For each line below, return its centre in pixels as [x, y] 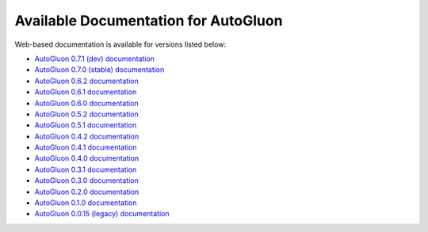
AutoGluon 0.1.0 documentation [86, 203]
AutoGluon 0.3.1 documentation [86, 169]
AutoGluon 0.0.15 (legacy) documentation [102, 214]
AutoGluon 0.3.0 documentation [86, 181]
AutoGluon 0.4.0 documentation [87, 158]
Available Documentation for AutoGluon [149, 21]
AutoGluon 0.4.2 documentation [87, 136]
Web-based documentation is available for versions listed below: [120, 44]
